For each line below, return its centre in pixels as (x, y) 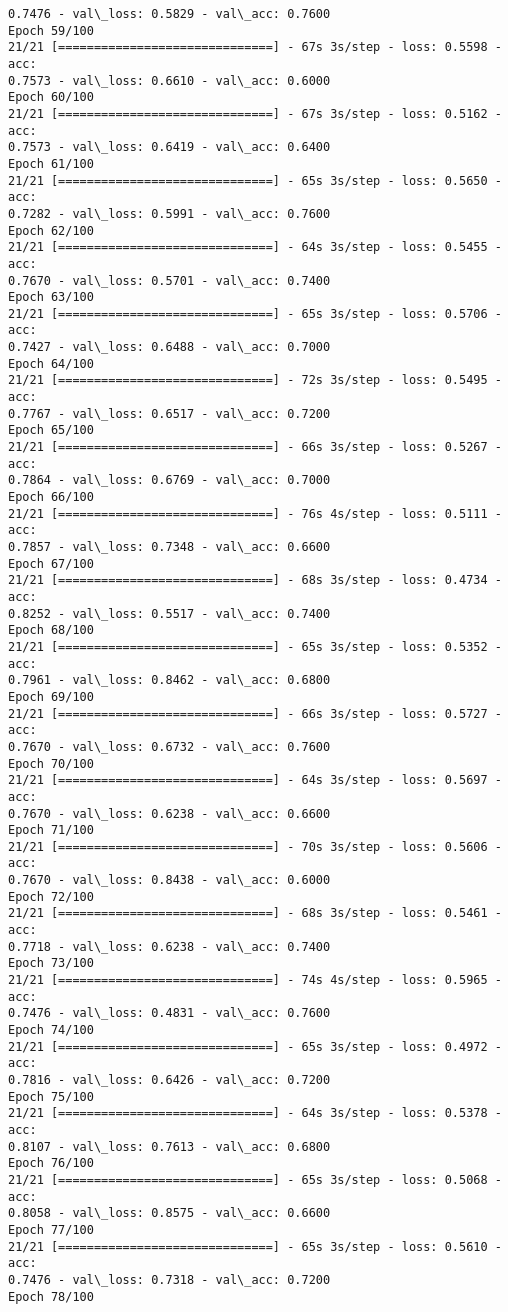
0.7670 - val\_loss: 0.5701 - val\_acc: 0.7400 (169, 280)
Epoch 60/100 (51, 97)
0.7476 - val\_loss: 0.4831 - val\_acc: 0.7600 (169, 1013)
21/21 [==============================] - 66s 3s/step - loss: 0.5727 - (255, 713)
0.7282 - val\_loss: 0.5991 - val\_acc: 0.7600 (169, 213)
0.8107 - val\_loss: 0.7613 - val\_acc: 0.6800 (169, 1146)
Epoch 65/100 (51, 430)
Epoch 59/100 (51, 30)
